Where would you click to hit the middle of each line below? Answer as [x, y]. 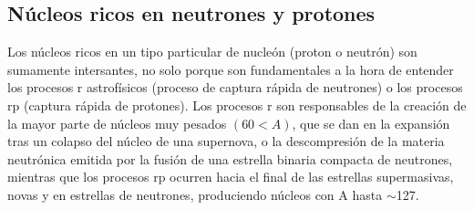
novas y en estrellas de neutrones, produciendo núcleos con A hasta [195, 194]
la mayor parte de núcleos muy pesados [117, 123]
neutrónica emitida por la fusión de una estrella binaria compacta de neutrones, [230, 158]
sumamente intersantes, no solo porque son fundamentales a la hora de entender [231, 69]
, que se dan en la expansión [371, 123]
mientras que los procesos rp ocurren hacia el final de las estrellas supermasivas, [231, 177]
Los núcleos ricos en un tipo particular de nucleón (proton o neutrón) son [212, 52]
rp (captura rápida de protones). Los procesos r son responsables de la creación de [237, 105]
